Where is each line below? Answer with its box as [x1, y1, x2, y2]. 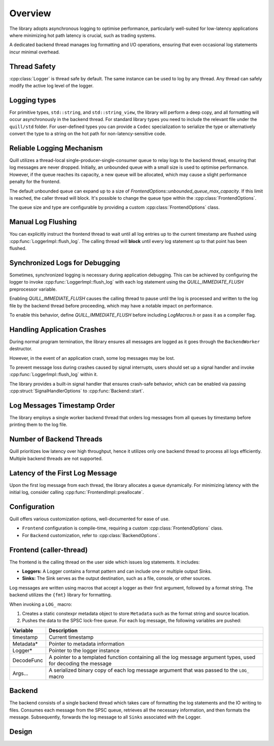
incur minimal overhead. [9, 49, 60, 55]
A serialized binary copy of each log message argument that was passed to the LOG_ [48, 666, 250, 673]
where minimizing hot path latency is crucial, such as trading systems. [9, 32, 156, 38]
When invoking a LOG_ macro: [9, 601, 72, 607]
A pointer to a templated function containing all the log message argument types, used [48, 654, 256, 661]
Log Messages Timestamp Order [9, 401, 115, 410]
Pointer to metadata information [48, 640, 125, 647]
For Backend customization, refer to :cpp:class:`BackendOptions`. [22, 532, 160, 538]
